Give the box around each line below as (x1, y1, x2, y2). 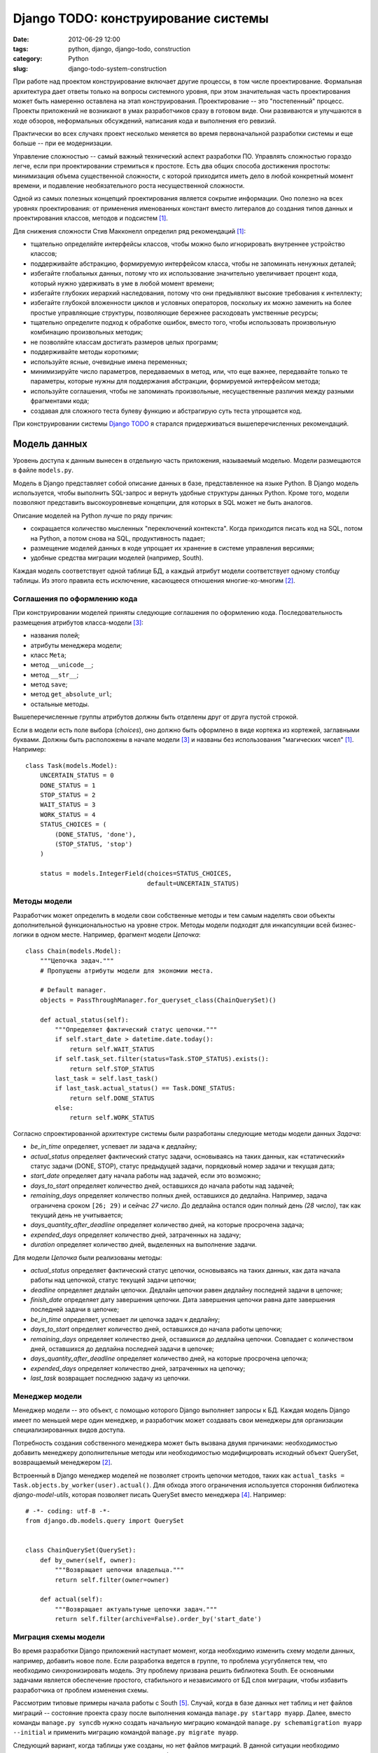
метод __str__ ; (30, 670, 79, 679)
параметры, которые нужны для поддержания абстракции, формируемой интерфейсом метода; (30, 377, 321, 386)
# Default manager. (39, 986, 107, 994)
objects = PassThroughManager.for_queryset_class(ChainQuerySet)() (39, 996, 276, 1004)
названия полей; (30, 631, 80, 639)
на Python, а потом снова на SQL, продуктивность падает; (30, 534, 206, 543)
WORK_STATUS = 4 (39, 811, 96, 818)
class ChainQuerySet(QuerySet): (25, 1546, 136, 1555)
